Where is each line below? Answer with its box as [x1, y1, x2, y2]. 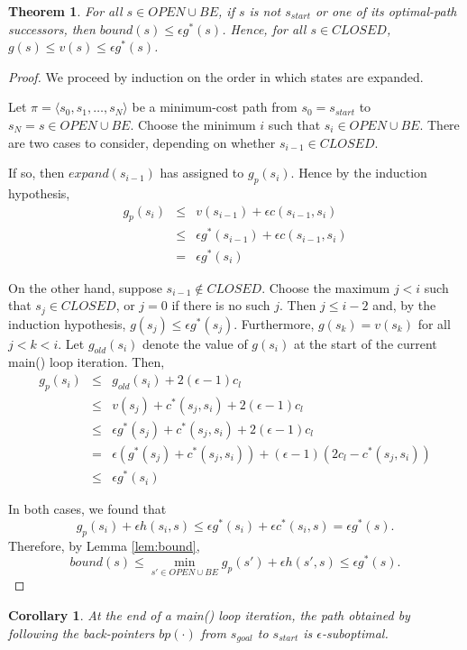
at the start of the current [293, 334, 437, 352]
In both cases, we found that [8, 499, 167, 518]
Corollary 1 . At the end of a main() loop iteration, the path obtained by [8, 606, 410, 625]
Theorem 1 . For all [8, 2, 123, 20]
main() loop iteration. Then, [8, 352, 165, 371]
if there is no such [171, 296, 270, 315]
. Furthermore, [233, 314, 315, 333]
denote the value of [142, 334, 248, 352]
